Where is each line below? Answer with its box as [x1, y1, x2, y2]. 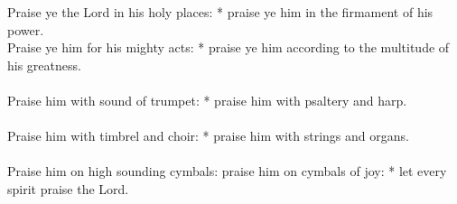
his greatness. [7, 55, 81, 74]
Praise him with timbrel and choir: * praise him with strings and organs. [7, 126, 409, 145]
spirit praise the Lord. [7, 179, 129, 198]
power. [7, 20, 44, 39]
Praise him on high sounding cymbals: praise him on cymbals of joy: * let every [7, 162, 447, 181]
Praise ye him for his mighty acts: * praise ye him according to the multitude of [7, 38, 450, 57]
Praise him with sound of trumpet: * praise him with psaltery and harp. [7, 90, 407, 109]
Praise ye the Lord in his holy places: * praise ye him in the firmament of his [7, 3, 434, 21]
